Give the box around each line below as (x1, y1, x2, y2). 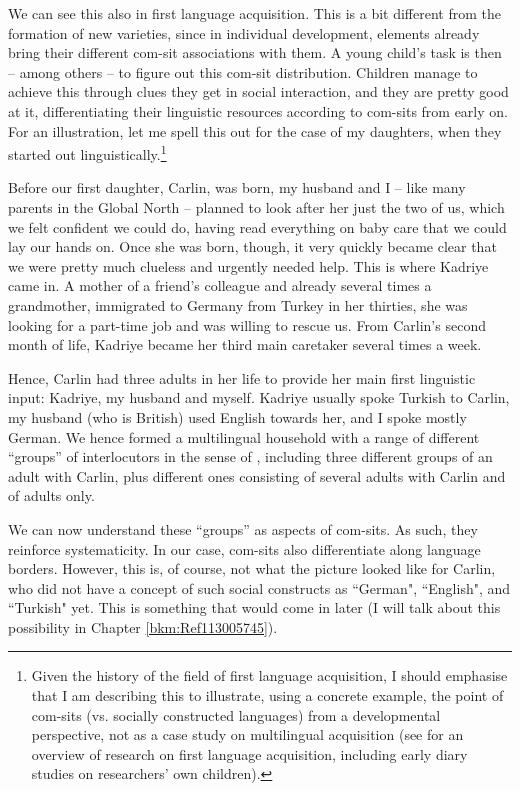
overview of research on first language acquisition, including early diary (31, 743, 468, 764)
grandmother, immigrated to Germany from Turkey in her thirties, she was (8, 294, 468, 315)
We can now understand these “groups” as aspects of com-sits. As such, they (8, 518, 478, 539)
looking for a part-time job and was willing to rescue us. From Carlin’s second (8, 314, 486, 335)
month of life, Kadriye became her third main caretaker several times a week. (8, 334, 482, 355)
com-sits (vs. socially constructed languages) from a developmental (31, 704, 441, 725)
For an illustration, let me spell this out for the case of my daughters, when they (8, 120, 502, 141)
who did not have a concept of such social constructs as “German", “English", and (8, 577, 511, 598)
